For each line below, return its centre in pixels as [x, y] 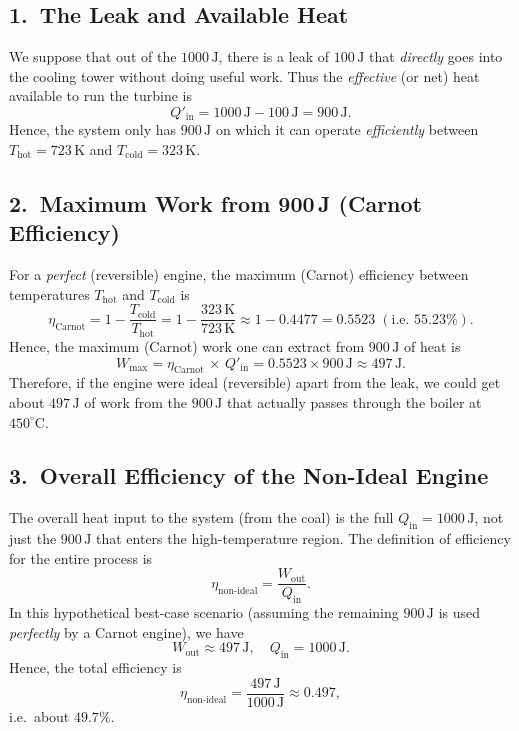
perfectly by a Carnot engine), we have [126, 631]
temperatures [49, 293]
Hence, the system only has [93, 129]
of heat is [432, 345]
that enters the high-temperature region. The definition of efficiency [303, 538]
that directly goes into [435, 56]
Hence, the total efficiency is [95, 667]
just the [33, 538]
